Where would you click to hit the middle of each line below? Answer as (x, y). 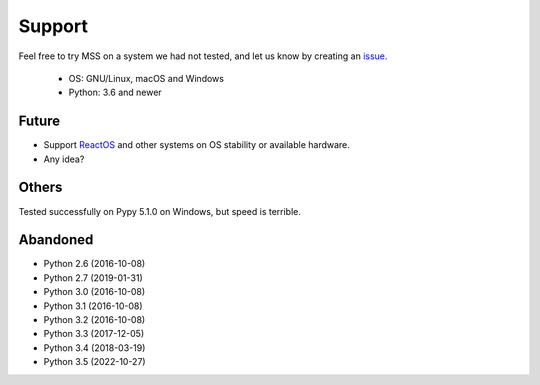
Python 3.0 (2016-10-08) (94, 292)
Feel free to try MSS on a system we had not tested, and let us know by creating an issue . (203, 56)
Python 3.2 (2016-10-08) (94, 319)
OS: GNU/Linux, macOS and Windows (146, 78)
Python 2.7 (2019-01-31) (93, 277)
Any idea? (64, 159)
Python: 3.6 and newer (115, 92)
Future (39, 121)
